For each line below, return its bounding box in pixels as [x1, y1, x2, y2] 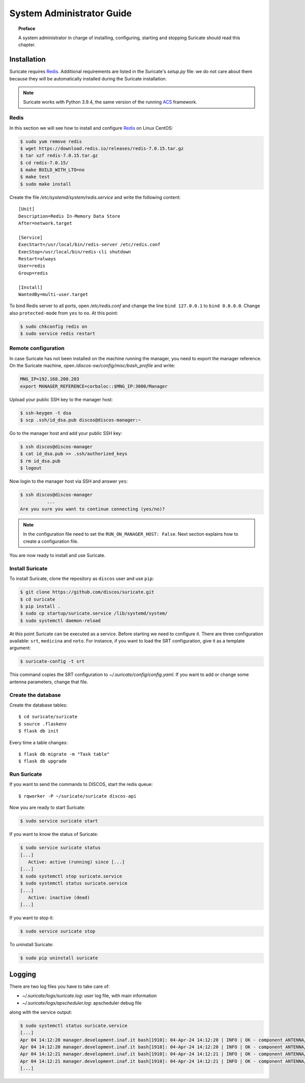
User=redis [18, 263, 46, 269]
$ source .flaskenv [18, 721, 67, 727]
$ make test [20, 174, 50, 180]
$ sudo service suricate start [20, 818, 99, 824]
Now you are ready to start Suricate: [9, 804, 86, 811]
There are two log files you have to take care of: [9, 983, 110, 989]
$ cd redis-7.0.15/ [20, 160, 69, 165]
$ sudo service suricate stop [20, 928, 96, 934]
